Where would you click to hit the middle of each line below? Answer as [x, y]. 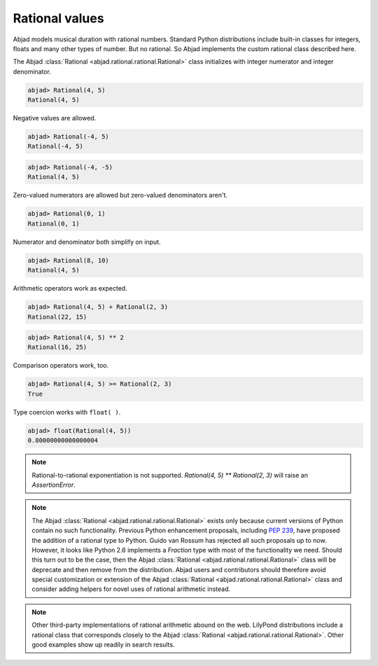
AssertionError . [54, 485]
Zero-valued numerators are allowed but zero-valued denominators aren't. [120, 195]
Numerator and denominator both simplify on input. [87, 242]
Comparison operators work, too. [61, 366]
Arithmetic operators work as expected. [70, 289]
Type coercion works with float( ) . [67, 412]
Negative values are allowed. [55, 118]
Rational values [58, 18]
